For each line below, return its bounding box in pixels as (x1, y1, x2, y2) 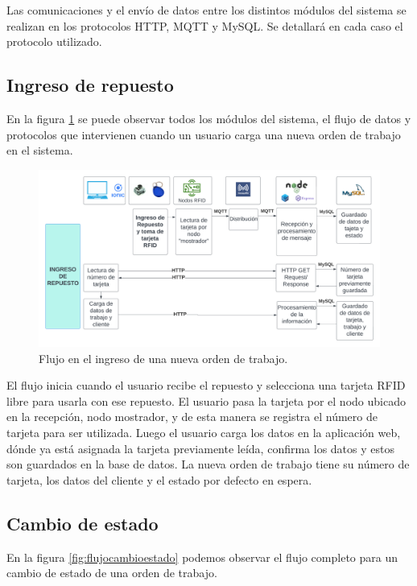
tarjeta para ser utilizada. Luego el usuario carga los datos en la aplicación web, (6, 424, 401, 441)
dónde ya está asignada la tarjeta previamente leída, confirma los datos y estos (6, 439, 394, 456)
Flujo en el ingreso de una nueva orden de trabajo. (39, 349, 288, 366)
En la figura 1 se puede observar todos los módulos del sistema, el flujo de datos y (6, 109, 411, 126)
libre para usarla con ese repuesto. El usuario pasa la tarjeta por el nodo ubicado (6, 392, 406, 409)
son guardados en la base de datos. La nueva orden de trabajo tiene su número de (6, 456, 410, 473)
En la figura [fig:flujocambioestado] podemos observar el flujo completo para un (6, 548, 398, 565)
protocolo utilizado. (6, 33, 102, 50)
